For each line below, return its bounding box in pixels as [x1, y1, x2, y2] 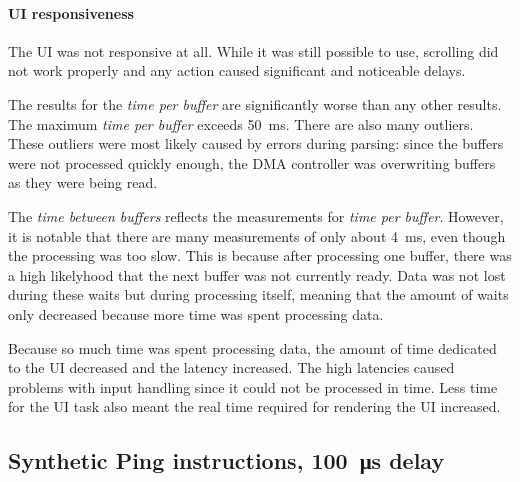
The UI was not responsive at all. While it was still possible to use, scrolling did [8, 40, 499, 61]
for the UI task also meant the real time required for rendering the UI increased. [8, 396, 501, 417]
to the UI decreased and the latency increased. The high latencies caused [8, 357, 455, 378]
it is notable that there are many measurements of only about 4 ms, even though [8, 225, 506, 246]
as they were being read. [8, 172, 158, 193]
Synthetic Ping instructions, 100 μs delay [8, 445, 445, 476]
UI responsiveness [8, 2, 134, 23]
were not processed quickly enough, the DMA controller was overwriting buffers [8, 152, 496, 173]
